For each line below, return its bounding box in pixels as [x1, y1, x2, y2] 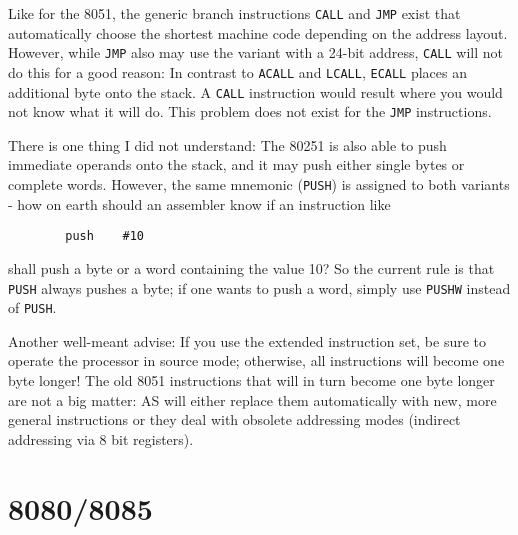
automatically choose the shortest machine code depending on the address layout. [8, 22, 508, 43]
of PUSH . [8, 297, 57, 318]
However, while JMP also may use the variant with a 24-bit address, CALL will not [8, 42, 504, 63]
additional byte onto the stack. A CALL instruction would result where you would [8, 81, 503, 102]
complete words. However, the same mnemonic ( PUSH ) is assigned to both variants [8, 174, 510, 195]
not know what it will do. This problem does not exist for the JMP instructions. [8, 101, 492, 122]
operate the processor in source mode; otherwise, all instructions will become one [8, 350, 505, 371]
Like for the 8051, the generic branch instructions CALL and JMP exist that [8, 3, 461, 23]
